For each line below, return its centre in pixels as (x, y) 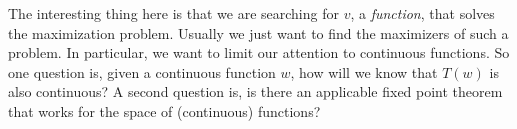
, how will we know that (364, 71)
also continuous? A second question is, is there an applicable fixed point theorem (255, 91)
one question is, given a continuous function (142, 71)
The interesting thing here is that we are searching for (173, 13)
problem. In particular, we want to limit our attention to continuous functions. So (259, 52)
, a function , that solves (422, 13)
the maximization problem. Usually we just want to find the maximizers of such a (258, 32)
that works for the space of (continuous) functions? (164, 110)
